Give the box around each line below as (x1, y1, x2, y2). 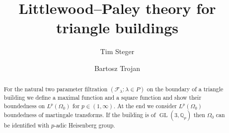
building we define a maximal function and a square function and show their (3, 93, 202, 102)
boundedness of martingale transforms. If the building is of (3, 110, 156, 119)
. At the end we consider (113, 101, 177, 110)
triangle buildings (56, 17, 178, 38)
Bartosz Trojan (94, 63, 141, 73)
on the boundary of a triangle (147, 85, 224, 93)
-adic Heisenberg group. (54, 121, 115, 129)
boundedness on (3, 101, 45, 110)
